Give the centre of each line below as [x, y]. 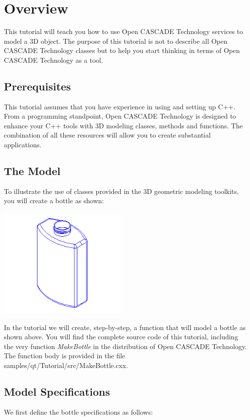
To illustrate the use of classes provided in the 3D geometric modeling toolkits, [121, 191]
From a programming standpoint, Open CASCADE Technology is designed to [120, 116]
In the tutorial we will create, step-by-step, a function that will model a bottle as [125, 327]
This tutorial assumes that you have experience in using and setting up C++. [120, 106]
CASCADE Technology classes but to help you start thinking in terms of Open [122, 50]
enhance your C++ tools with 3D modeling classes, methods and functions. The [124, 125]
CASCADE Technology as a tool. [54, 60]
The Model [32, 171]
